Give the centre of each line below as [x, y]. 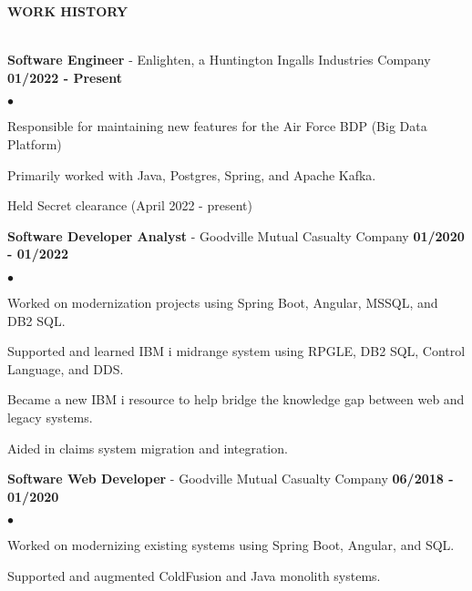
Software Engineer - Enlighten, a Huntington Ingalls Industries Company [219, 60]
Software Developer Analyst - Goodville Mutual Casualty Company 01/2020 [236, 235]
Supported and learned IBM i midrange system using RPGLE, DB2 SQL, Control [236, 351]
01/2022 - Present [65, 77]
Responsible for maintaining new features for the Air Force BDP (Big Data [217, 126]
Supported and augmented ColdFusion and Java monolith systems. [194, 575]
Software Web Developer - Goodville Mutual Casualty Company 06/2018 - [231, 479]
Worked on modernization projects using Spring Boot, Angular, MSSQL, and [223, 302]
